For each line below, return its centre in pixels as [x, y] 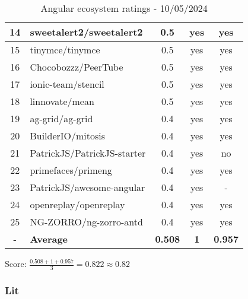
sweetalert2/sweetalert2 [86, 32]
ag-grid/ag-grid [61, 118]
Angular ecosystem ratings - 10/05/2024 [124, 8]
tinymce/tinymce [65, 50]
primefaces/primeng [71, 170]
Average [49, 239]
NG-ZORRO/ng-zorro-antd [86, 222]
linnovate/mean [62, 101]
